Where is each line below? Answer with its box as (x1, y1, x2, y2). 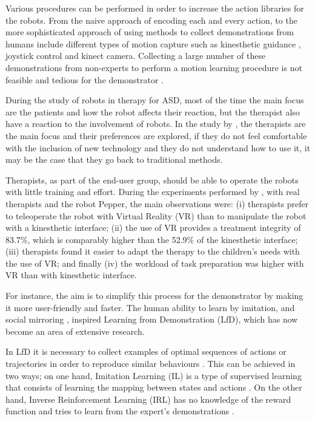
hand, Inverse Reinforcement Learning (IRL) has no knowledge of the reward (5, 392, 291, 405)
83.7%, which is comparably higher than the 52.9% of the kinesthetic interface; (5, 233, 298, 245)
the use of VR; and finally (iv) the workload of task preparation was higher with (5, 256, 304, 269)
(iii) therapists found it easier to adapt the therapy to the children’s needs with (5, 245, 300, 258)
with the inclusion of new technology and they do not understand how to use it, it (5, 141, 311, 154)
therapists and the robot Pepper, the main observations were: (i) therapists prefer (5, 197, 309, 210)
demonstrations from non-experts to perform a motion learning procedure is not (5, 61, 302, 74)
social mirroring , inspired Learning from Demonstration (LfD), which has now (5, 313, 298, 326)
